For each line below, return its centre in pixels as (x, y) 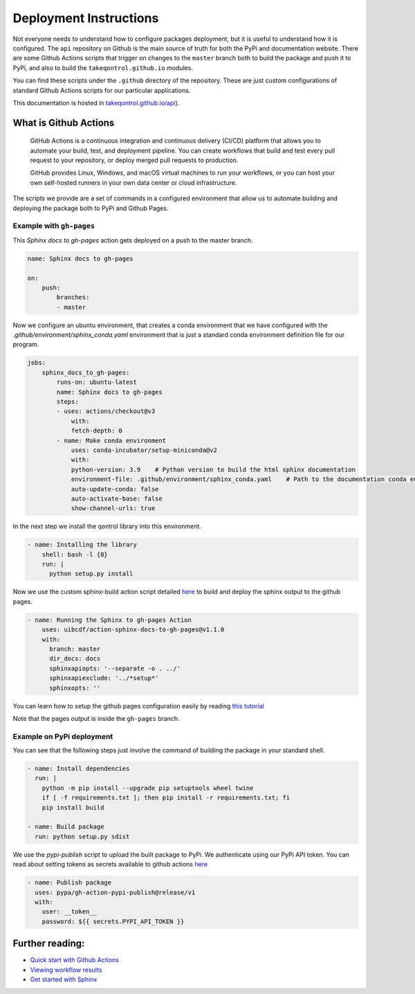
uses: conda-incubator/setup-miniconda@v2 (144, 450)
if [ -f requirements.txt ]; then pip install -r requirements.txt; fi (166, 798)
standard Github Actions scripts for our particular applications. (102, 90)
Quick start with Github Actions (74, 960)
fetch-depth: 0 (96, 431)
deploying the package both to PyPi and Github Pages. (91, 208)
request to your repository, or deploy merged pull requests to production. (134, 160)
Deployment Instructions (86, 18)
